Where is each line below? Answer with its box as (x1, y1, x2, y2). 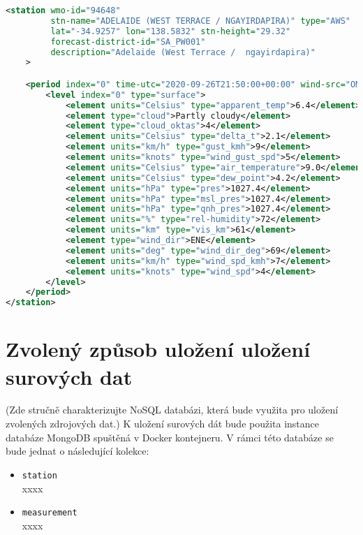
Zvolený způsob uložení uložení (6, 335, 311, 363)
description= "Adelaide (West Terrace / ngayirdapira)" (50, 47, 316, 57)
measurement (22, 508, 77, 518)
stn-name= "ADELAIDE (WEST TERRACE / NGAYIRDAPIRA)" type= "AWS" (50, 15, 350, 26)
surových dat (6, 362, 133, 390)
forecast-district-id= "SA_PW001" (50, 36, 206, 47)
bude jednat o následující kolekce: (6, 444, 149, 458)
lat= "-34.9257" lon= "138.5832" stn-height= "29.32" (50, 26, 291, 36)
